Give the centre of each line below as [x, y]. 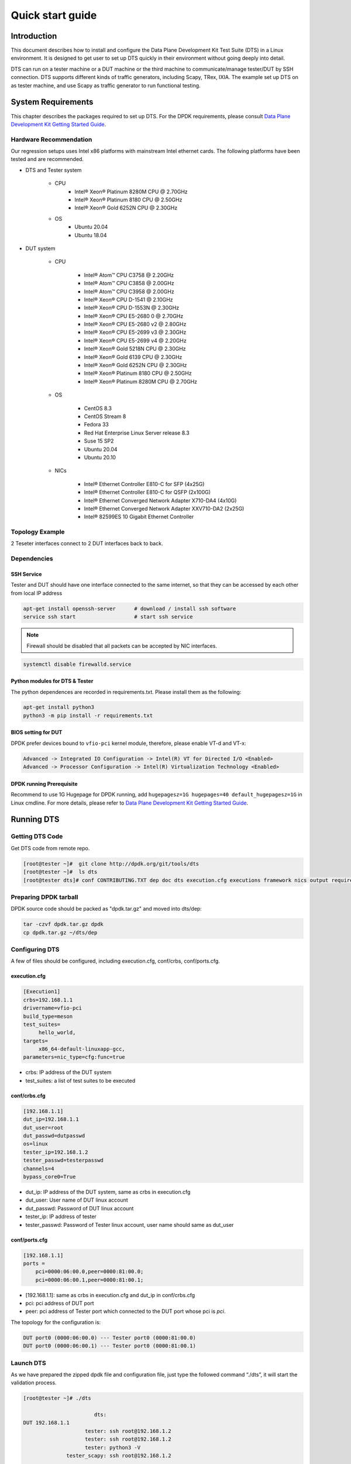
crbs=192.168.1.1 [48, 1000]
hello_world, [57, 1033]
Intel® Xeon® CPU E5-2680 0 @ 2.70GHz [134, 316]
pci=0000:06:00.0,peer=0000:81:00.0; [90, 1272]
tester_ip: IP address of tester [61, 1217]
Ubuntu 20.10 [100, 457]
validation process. [34, 1383]
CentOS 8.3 [98, 408]
